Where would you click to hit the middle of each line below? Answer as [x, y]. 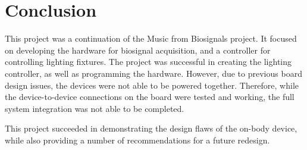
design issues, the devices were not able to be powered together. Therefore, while [152, 85]
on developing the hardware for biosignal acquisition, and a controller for [138, 50]
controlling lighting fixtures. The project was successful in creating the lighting [148, 62]
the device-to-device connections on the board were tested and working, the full [150, 97]
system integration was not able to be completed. [95, 108]
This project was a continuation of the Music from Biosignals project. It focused [151, 38]
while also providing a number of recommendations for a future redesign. [137, 140]
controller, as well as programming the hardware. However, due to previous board [153, 73]
